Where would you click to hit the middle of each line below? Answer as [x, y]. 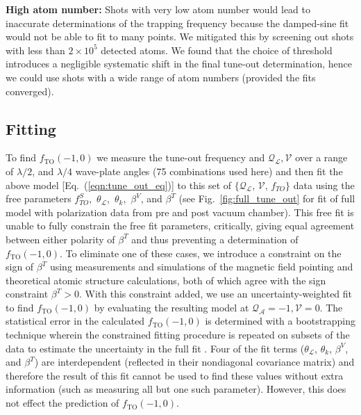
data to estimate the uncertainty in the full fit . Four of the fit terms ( [155, 348]
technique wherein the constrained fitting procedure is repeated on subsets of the [178, 335]
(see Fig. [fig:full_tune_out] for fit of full [267, 198]
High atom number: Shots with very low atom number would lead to [158, 9]
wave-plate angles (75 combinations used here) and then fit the [209, 171]
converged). [30, 91]
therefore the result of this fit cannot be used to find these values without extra [175, 375]
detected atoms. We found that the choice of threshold [217, 50]
